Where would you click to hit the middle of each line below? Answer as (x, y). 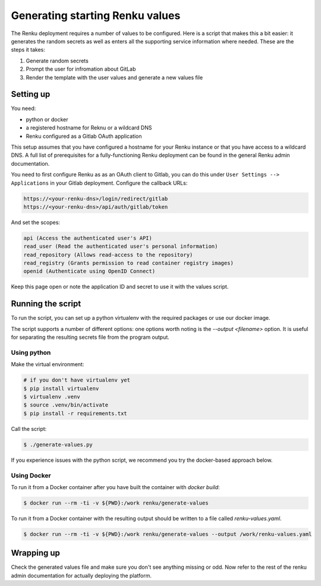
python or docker (47, 119)
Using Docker (31, 475)
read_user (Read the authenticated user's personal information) (121, 246)
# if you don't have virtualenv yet (77, 380)
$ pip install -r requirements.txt (75, 413)
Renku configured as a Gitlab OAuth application (84, 136)
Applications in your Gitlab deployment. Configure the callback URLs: (99, 183)
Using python (31, 352)
